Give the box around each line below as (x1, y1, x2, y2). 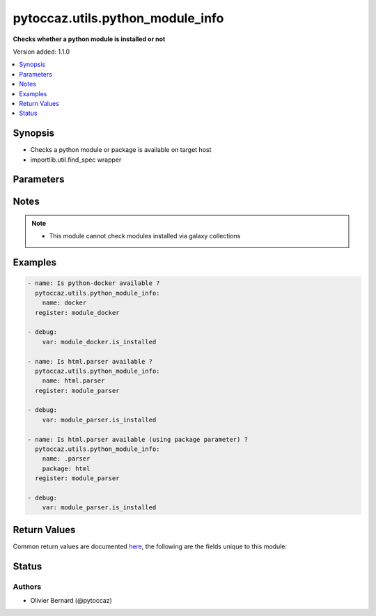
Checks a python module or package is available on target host (30, 146, 212, 154)
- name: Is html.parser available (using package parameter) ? (27, 436, 249, 443)
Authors (13, 582, 42, 592)
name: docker (42, 299, 87, 307)
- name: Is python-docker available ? (27, 279, 160, 287)
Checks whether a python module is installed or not (13, 35, 166, 43)
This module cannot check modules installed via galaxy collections (49, 232, 241, 240)
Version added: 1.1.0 (13, 47, 70, 56)
